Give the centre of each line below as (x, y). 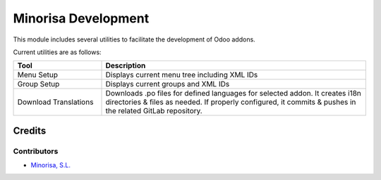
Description (126, 65)
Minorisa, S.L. (50, 165)
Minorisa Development (81, 18)
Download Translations (55, 102)
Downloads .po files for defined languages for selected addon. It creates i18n (233, 94)
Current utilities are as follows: (57, 52)
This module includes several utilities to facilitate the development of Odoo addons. (134, 39)
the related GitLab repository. (154, 111)
